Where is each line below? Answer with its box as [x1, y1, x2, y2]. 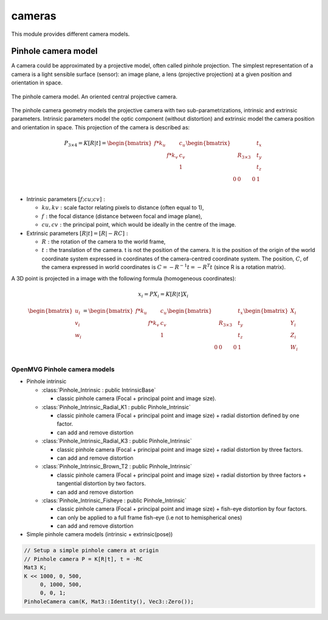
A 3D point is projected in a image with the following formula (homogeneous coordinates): [11, 274, 236, 282]
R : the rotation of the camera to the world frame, [41, 237, 166, 245]
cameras [11, 9, 57, 22]
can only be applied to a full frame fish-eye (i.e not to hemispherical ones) [56, 514, 242, 521]
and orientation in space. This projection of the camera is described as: [11, 123, 190, 131]
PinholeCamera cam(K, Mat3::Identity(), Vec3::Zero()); [24, 598, 194, 605]
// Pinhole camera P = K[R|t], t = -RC [24, 556, 143, 562]
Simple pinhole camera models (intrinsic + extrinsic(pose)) [26, 531, 173, 538]
